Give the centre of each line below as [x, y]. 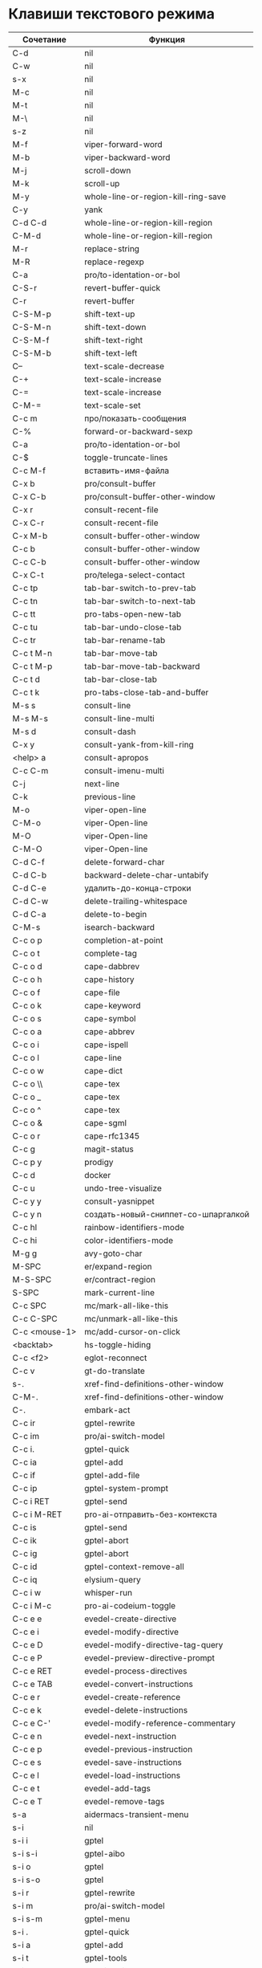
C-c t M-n [32, 653]
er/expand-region [118, 1266]
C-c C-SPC [35, 1318]
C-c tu [25, 627]
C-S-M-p [32, 314]
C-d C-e [29, 888]
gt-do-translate [115, 1371]
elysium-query [113, 1579]
